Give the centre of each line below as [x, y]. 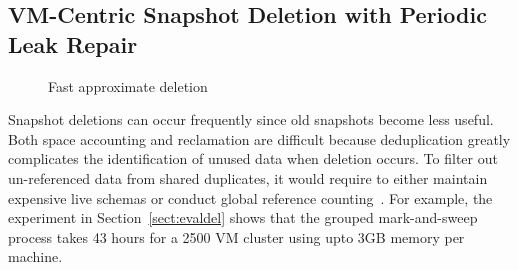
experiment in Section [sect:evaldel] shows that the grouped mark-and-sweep [243, 217]
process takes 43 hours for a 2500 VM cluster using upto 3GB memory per [236, 236]
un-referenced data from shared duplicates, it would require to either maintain [248, 177]
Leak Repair [73, 43]
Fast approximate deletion [128, 85]
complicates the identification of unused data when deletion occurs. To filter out [253, 158]
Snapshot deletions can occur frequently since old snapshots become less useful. [251, 119]
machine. [35, 256]
